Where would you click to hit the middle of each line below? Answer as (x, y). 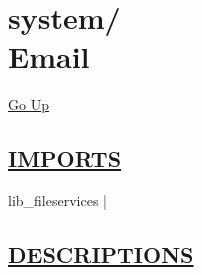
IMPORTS (65, 158)
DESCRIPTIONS (101, 254)
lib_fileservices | (57, 200)
